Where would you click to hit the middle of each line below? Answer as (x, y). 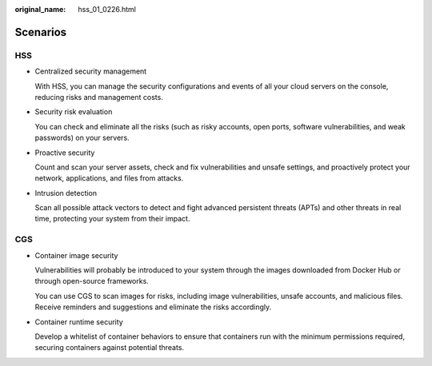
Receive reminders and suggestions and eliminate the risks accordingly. (153, 307)
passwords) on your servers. (82, 138)
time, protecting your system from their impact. (112, 219)
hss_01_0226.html (107, 9)
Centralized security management (91, 71)
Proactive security (65, 153)
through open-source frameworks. (92, 281)
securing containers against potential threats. (109, 348)
